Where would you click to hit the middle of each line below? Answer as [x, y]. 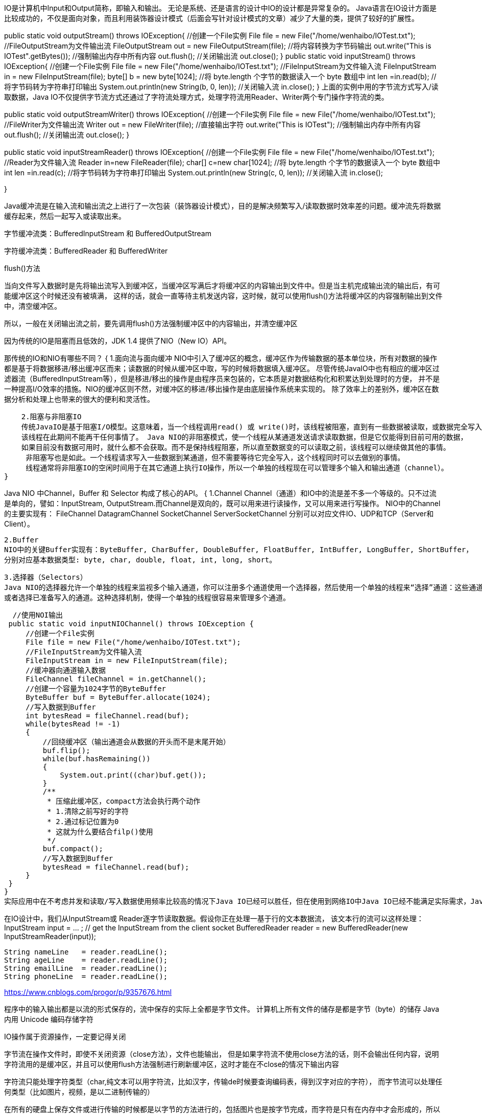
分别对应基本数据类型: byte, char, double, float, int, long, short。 [140, 560]
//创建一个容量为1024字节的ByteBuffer [96, 689]
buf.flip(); [66, 750]
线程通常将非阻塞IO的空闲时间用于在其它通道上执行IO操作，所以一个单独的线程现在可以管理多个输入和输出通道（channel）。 [237, 468]
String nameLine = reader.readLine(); [86, 952]
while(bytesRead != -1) [73, 724]
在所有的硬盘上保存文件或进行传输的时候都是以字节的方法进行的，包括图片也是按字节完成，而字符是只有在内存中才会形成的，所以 [222, 1109]
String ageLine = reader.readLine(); [86, 960]
